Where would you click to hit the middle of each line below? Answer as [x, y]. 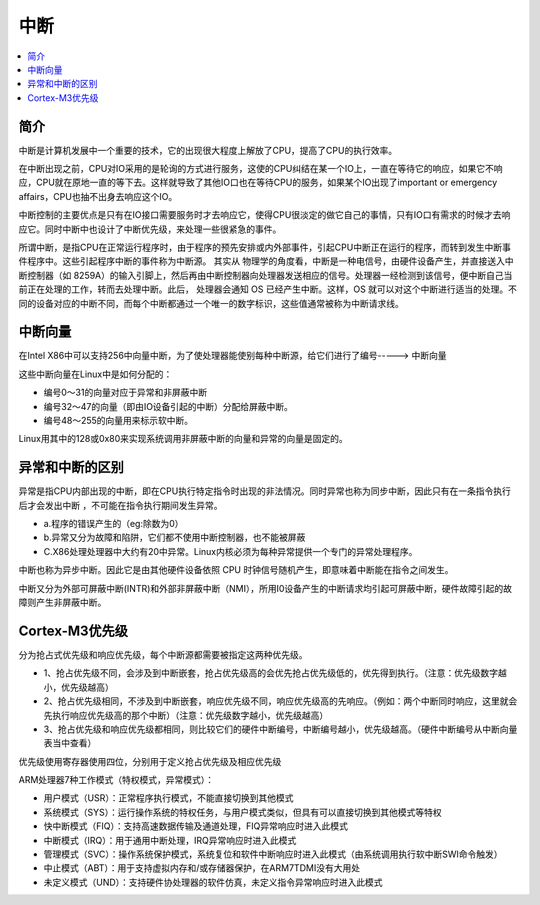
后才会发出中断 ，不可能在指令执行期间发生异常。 [120, 505]
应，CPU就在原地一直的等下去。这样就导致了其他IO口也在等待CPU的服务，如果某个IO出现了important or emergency [258, 182]
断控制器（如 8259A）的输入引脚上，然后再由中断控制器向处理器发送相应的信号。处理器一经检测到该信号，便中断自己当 [265, 275]
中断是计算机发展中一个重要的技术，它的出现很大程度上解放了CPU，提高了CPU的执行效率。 [208, 150]
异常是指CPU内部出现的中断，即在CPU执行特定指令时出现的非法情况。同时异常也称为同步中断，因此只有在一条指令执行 [265, 491]
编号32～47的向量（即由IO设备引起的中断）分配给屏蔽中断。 [168, 406]
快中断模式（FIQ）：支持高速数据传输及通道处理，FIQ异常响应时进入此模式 [196, 826]
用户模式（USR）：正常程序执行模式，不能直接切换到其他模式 [168, 798]
